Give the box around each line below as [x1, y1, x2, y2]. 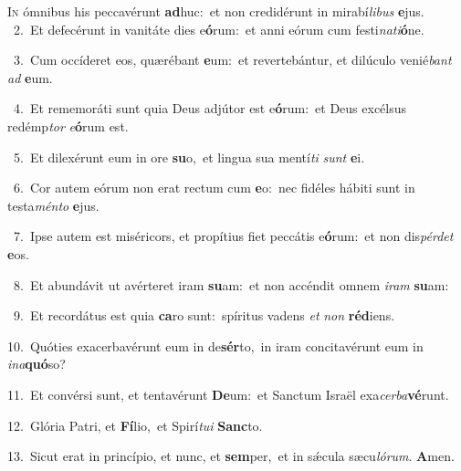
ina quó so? [7, 354, 66, 373]
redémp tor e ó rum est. [7, 116, 129, 135]
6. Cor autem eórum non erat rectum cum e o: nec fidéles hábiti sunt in [13, 178, 415, 197]
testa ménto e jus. [7, 195, 100, 215]
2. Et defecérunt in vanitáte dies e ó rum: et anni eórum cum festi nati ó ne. [13, 19, 424, 38]
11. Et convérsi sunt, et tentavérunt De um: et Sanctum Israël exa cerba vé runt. [7, 384, 449, 403]
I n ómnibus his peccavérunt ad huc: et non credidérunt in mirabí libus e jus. [7, 2, 424, 20]
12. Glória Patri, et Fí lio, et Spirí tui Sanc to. [7, 415, 263, 434]
